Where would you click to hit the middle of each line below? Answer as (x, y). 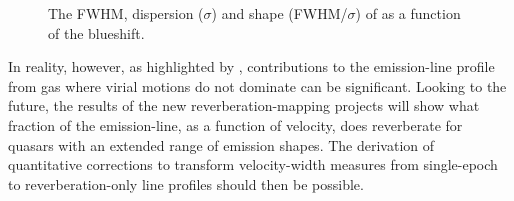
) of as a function (408, 13)
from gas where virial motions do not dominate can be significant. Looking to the (257, 85)
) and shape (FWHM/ (279, 13)
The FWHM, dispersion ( (126, 13)
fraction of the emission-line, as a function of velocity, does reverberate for (235, 124)
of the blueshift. (96, 32)
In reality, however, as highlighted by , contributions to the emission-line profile (251, 66)
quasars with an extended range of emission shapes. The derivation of (221, 144)
